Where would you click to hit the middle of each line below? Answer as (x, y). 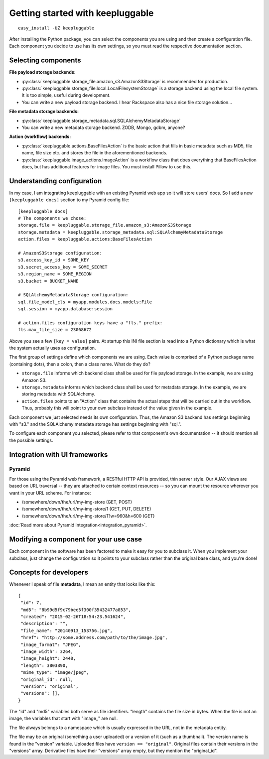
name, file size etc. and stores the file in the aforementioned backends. (95, 153)
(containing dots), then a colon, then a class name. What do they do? (80, 364)
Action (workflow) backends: (40, 136)
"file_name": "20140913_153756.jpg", (67, 631)
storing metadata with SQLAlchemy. (59, 394)
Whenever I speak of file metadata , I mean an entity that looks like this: (82, 584)
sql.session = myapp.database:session (66, 309)
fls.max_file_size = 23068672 (55, 330)
